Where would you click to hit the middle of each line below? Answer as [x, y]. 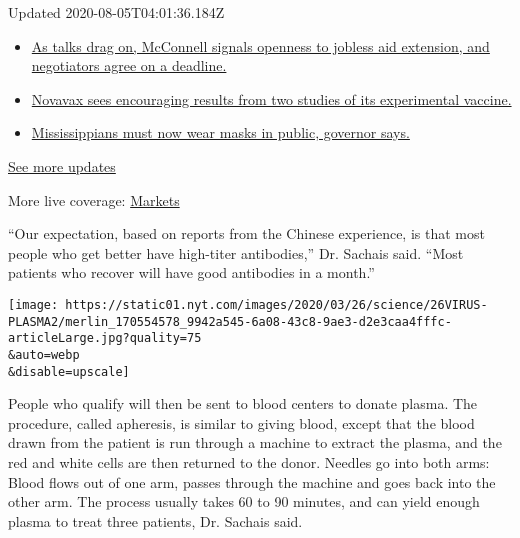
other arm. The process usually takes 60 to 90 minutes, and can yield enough [244, 501]
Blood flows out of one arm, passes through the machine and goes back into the [252, 481]
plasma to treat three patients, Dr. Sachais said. [155, 520]
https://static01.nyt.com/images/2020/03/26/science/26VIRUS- [276, 304]
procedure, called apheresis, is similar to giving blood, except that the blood [241, 422]
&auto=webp [44, 354]
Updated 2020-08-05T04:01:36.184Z [116, 12]
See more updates [62, 165]
